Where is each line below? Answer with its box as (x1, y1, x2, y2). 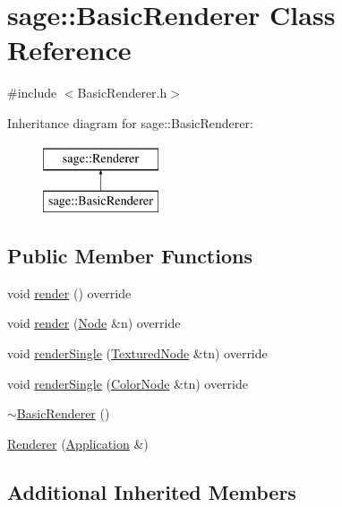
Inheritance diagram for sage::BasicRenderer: (7, 113, 253, 132)
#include (7, 83, 57, 102)
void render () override (7, 283, 132, 302)
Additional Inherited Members (7, 477, 296, 505)
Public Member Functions (7, 242, 252, 270)
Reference (7, 31, 132, 68)
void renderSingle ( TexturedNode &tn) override (7, 344, 268, 363)
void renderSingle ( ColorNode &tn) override (7, 374, 248, 392)
